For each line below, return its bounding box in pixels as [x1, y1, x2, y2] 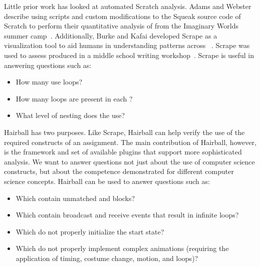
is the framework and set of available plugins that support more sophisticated [4, 146, 242, 157]
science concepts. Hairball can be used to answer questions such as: [4, 175, 210, 186]
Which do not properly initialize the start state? [16, 226, 164, 236]
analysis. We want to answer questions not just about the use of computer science [4, 156, 255, 166]
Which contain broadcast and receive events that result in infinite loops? [16, 209, 239, 220]
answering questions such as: [4, 59, 92, 70]
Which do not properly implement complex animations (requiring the [16, 243, 229, 253]
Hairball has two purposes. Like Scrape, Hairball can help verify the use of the [4, 126, 245, 137]
